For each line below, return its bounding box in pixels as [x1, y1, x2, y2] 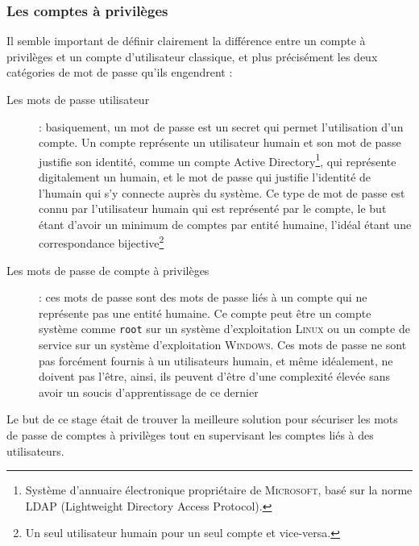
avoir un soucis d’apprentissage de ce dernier [39, 383, 259, 400]
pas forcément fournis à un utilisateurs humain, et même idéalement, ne [39, 352, 393, 369]
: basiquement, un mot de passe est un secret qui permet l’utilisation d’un [39, 118, 404, 135]
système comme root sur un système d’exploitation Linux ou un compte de [39, 320, 410, 337]
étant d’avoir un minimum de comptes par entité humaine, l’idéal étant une [39, 215, 412, 232]
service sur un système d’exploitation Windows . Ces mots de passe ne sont [39, 336, 407, 353]
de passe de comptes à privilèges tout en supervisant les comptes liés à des [6, 427, 374, 444]
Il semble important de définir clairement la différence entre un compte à [6, 32, 366, 49]
